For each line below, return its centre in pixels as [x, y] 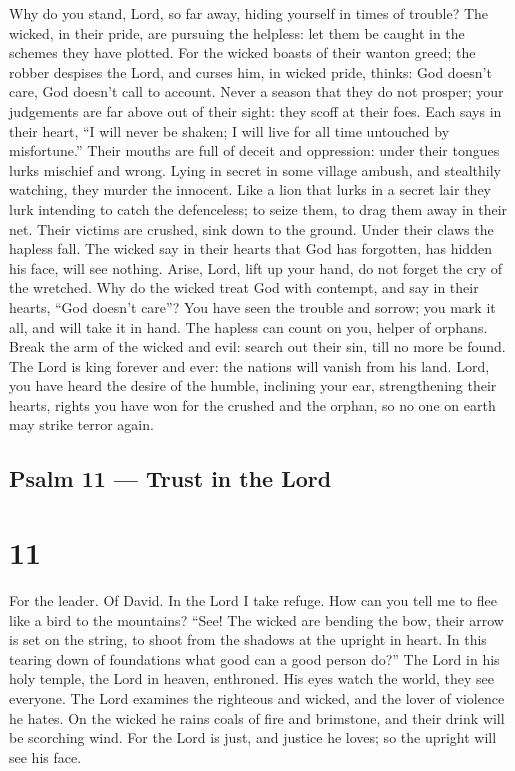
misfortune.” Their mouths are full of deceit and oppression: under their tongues [254, 150]
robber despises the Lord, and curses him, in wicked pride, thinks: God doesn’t [250, 71]
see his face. [45, 756]
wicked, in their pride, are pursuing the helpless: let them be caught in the [237, 32]
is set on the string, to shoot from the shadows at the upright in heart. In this [248, 639]
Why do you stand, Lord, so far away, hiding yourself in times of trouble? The [249, 13]
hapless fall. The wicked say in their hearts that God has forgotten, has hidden [250, 248]
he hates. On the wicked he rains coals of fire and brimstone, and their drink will [257, 717]
